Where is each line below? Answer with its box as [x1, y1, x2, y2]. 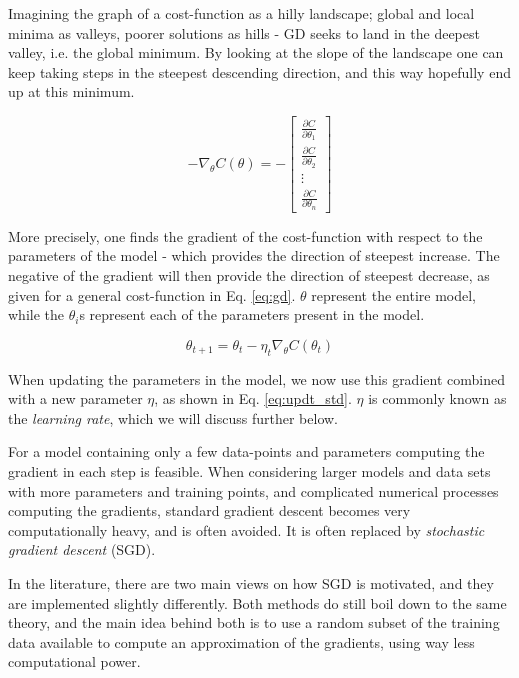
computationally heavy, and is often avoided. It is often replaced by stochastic [8, 519, 485, 540]
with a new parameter [8, 388, 143, 409]
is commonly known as [368, 388, 507, 409]
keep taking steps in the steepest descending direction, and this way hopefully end [8, 61, 511, 82]
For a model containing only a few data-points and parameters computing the [8, 441, 485, 462]
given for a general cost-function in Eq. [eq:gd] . [8, 284, 296, 305]
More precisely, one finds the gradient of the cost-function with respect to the [8, 225, 483, 246]
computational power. [8, 651, 141, 672]
